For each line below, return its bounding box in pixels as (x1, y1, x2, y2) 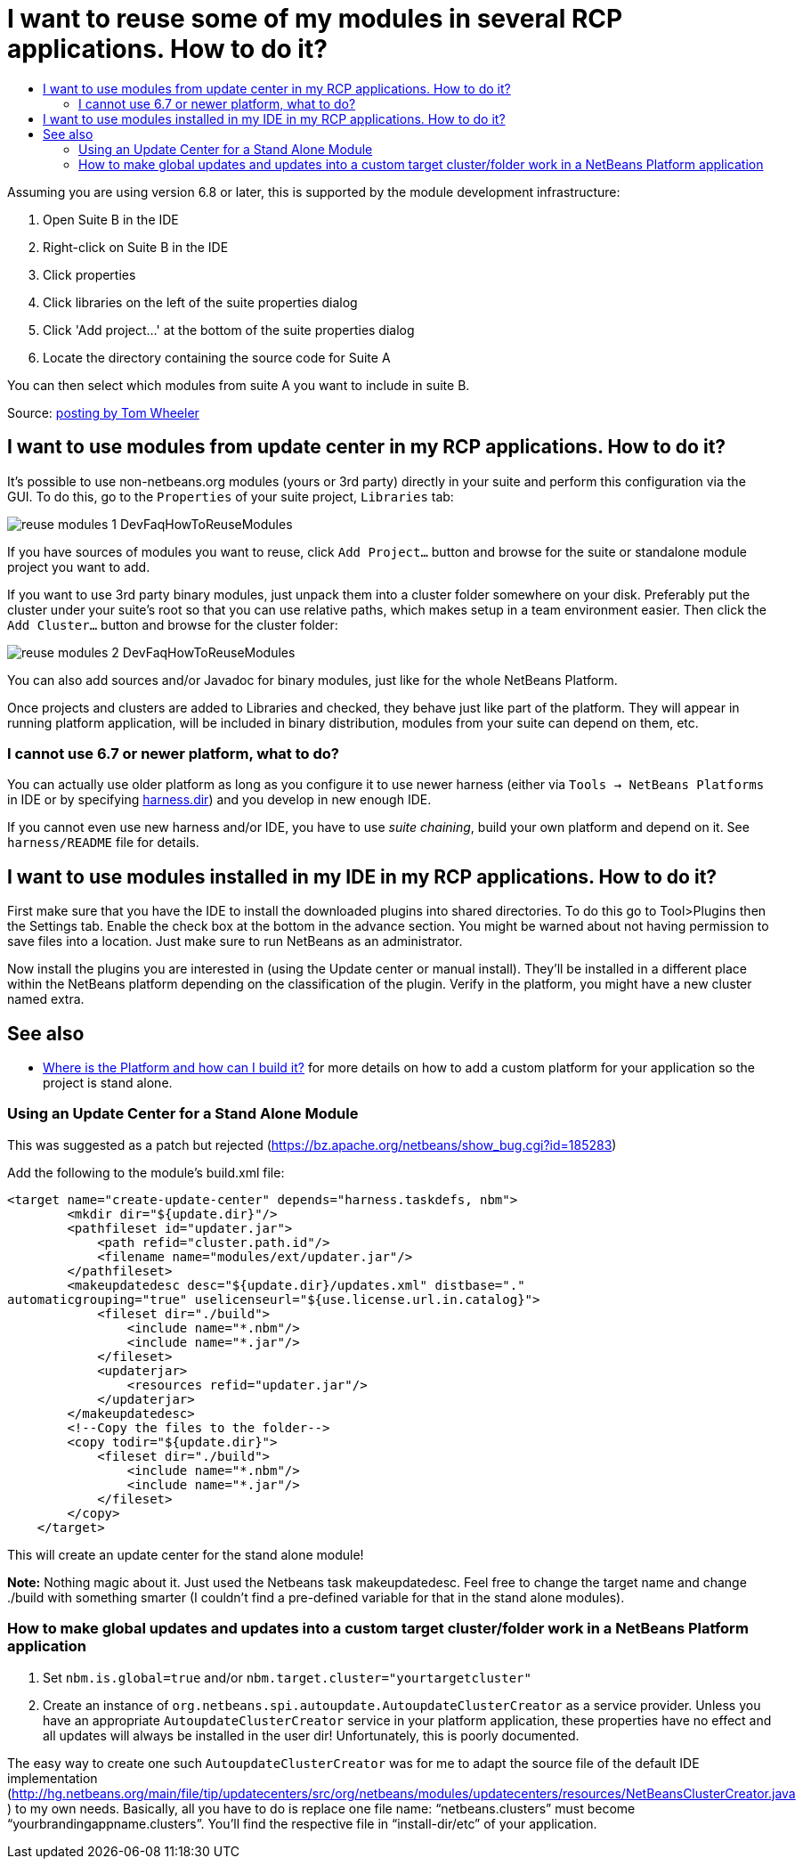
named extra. (7, 991, 85, 1007)
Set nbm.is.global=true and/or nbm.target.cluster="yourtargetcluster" (43, 1669, 531, 1685)
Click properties (43, 266, 136, 282)
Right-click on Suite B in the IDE (43, 239, 229, 255)
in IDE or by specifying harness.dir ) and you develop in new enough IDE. (7, 792, 432, 808)
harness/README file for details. (7, 835, 199, 851)
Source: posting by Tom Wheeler (7, 404, 199, 420)
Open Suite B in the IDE (43, 211, 179, 227)
